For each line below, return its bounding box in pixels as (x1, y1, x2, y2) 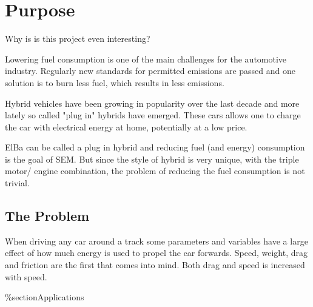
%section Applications (5, 291, 84, 303)
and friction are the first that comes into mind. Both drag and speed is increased (5, 258, 305, 271)
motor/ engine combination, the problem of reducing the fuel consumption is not (5, 164, 305, 177)
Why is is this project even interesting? (5, 32, 150, 45)
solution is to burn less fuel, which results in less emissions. (5, 76, 224, 89)
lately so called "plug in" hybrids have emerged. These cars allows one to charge (5, 109, 301, 121)
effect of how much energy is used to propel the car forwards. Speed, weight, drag (5, 246, 308, 259)
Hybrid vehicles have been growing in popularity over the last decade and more (5, 96, 300, 109)
